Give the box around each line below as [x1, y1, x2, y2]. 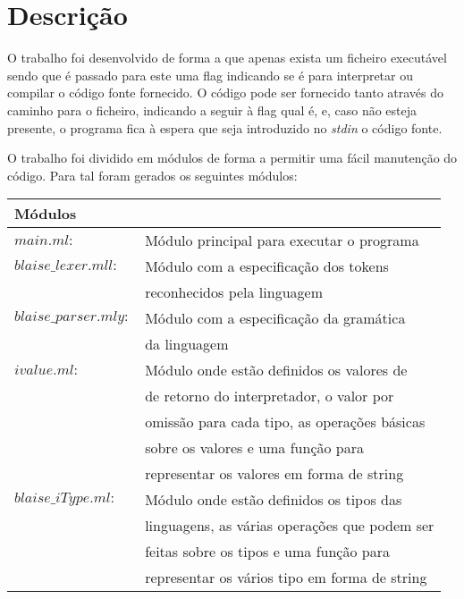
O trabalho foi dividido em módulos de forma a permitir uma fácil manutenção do [7, 148, 458, 167]
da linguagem [145, 333, 229, 355]
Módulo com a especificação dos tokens [145, 256, 389, 277]
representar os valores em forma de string [145, 463, 404, 485]
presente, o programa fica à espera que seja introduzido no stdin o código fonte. [7, 118, 443, 137]
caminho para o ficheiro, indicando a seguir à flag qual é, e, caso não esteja [7, 100, 418, 119]
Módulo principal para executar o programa [145, 230, 419, 251]
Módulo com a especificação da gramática [145, 308, 406, 329]
